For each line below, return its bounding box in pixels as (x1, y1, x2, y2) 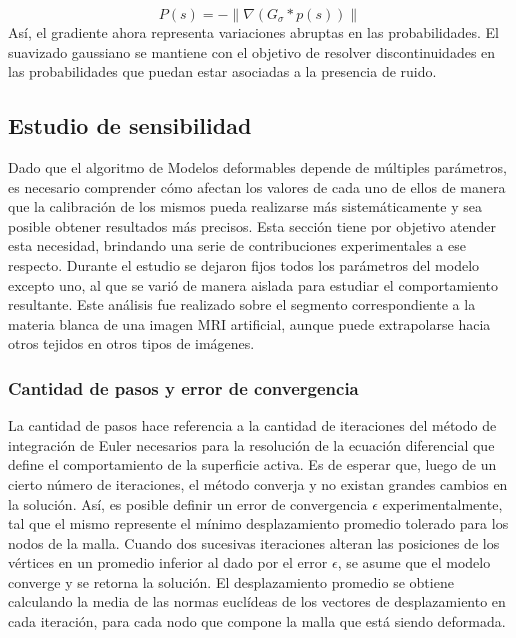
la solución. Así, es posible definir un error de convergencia (8, 493, 368, 514)
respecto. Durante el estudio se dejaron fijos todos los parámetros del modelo (8, 254, 480, 275)
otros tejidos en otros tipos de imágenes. (8, 333, 255, 354)
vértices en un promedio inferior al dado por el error (8, 552, 328, 573)
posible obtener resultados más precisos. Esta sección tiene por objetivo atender (8, 215, 496, 236)
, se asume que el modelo (337, 552, 491, 573)
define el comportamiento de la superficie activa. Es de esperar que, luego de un (8, 454, 497, 475)
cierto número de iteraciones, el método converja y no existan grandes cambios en (8, 473, 508, 494)
